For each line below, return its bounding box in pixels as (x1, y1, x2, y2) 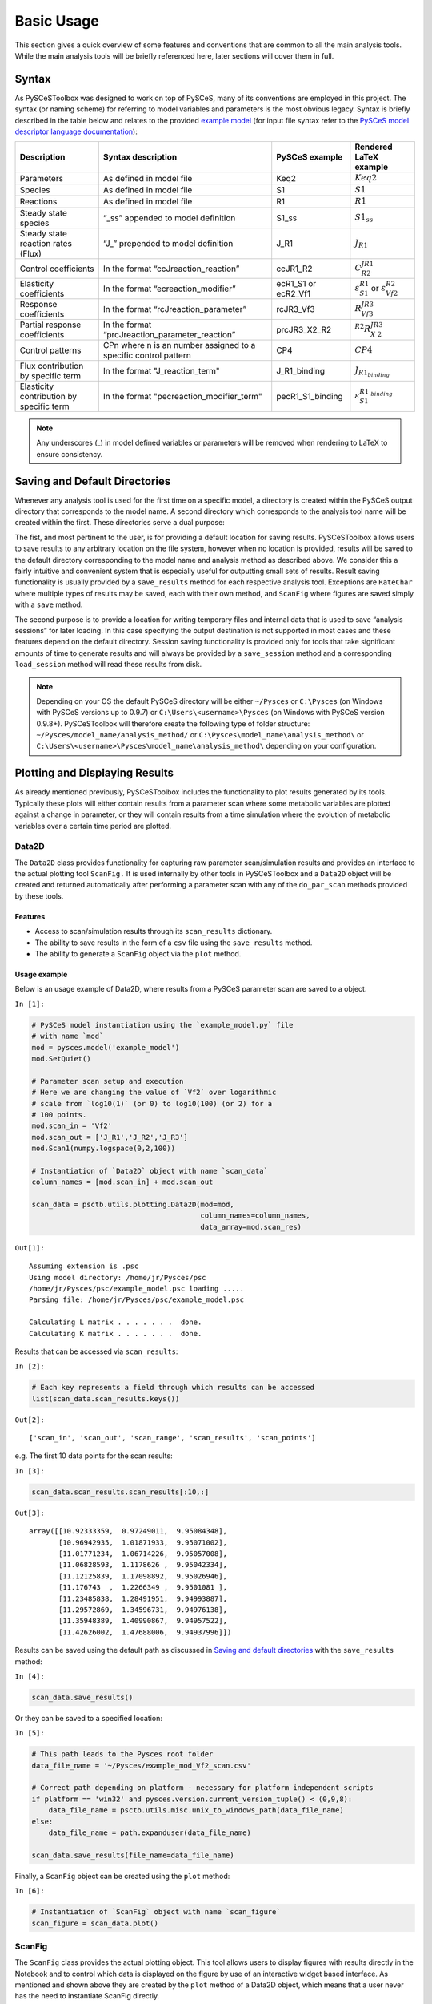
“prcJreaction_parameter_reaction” (102, 329, 236, 340)
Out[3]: (14, 1508, 46, 1517)
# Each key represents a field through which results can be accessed (31, 1383, 315, 1392)
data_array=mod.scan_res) (200, 1222, 302, 1231)
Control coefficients (19, 263, 94, 274)
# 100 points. (31, 1110, 87, 1119)
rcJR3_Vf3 (276, 303, 315, 314)
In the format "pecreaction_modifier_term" (102, 390, 263, 402)
